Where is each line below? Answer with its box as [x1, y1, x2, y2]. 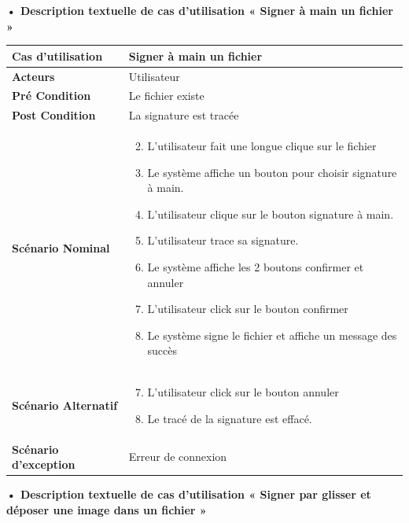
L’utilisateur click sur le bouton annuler [147, 384, 339, 400]
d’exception [12, 456, 76, 473]
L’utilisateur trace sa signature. [147, 232, 299, 249]
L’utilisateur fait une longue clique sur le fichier [147, 138, 377, 154]
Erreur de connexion [128, 448, 227, 465]
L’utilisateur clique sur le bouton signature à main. [147, 205, 394, 222]
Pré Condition [12, 87, 91, 104]
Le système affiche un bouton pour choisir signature [147, 164, 397, 180]
